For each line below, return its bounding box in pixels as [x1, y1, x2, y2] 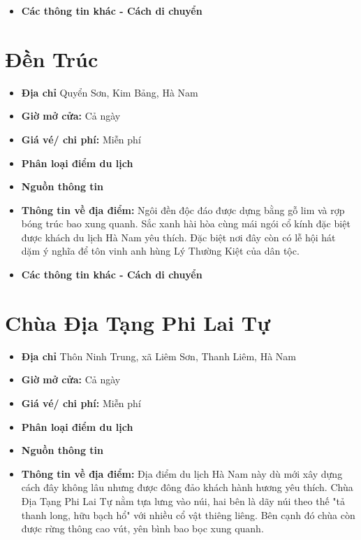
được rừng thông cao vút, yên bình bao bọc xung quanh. [21, 521, 264, 536]
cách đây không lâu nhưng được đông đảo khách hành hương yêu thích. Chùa [21, 480, 353, 495]
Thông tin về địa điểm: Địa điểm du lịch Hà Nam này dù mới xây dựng [21, 466, 343, 481]
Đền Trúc [5, 44, 98, 73]
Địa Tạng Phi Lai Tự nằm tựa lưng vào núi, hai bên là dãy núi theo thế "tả [21, 493, 345, 508]
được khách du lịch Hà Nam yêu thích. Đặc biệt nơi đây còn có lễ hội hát [21, 229, 336, 244]
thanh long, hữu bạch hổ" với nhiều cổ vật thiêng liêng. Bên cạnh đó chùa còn [21, 507, 355, 522]
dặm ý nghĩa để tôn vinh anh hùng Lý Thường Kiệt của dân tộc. [21, 243, 300, 258]
